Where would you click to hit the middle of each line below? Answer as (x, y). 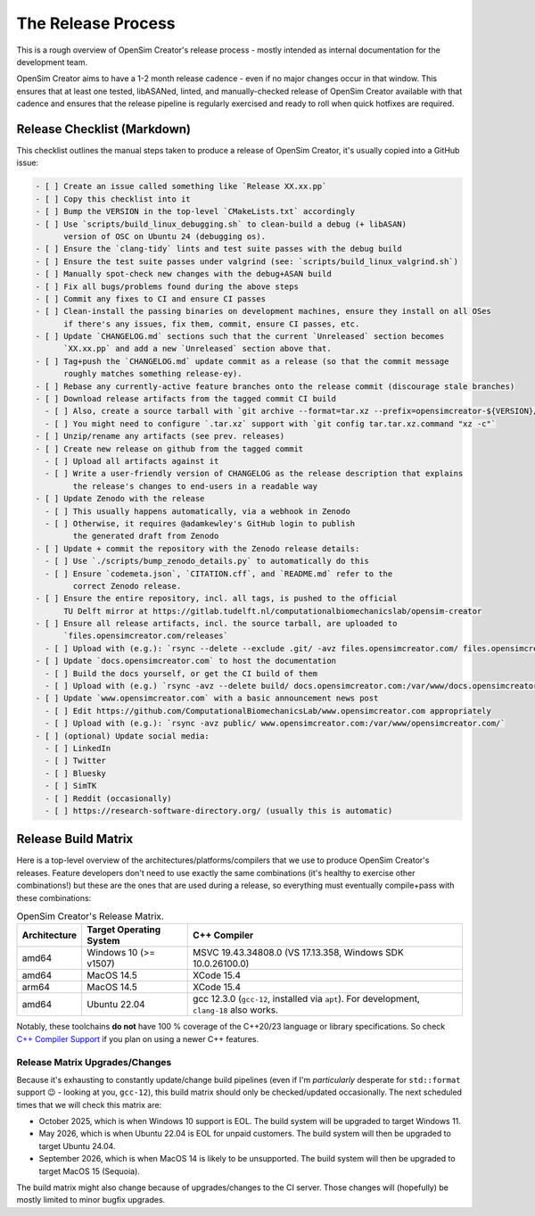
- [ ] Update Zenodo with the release (120, 499)
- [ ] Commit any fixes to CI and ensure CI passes (151, 298)
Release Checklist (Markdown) (104, 129)
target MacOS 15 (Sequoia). (89, 1171)
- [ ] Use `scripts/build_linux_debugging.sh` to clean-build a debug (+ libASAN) (221, 224)
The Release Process (96, 23)
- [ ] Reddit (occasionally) (109, 798)
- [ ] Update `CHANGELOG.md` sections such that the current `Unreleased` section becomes (240, 336)
